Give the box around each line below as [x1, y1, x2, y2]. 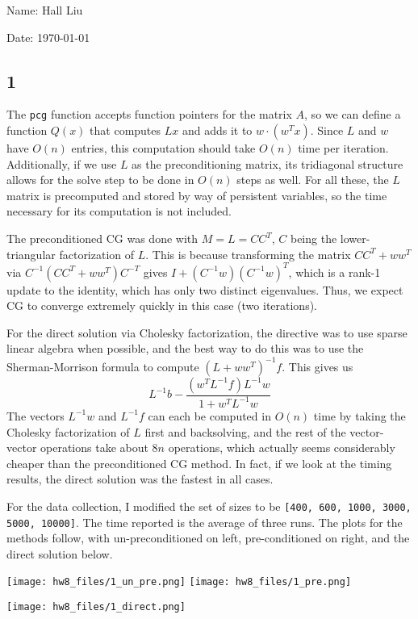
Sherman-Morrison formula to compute [6, 358, 199, 374]
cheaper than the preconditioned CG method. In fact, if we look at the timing [6, 454, 392, 471]
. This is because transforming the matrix [145, 245, 351, 262]
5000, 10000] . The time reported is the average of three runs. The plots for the [6, 513, 403, 530]
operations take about [40, 439, 148, 456]
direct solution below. [6, 545, 113, 562]
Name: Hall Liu [6, 2, 83, 18]
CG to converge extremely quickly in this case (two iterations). [6, 297, 318, 314]
